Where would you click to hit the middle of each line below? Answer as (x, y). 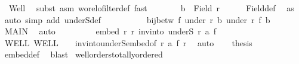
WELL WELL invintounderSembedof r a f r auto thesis (128, 42)
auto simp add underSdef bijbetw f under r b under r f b (137, 19)
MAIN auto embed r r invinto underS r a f (110, 31)
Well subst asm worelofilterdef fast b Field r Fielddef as (151, 8)
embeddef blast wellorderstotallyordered (84, 54)
